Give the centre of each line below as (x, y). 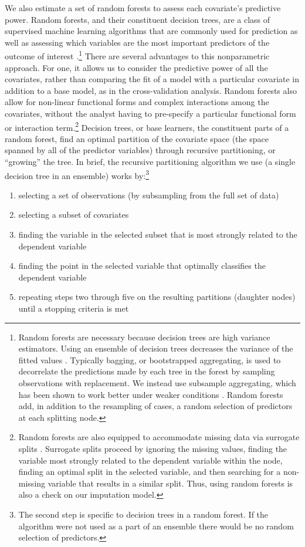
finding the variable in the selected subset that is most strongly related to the (158, 234)
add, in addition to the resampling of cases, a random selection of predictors (155, 406)
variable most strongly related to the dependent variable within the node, (150, 460)
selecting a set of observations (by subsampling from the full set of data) (149, 195)
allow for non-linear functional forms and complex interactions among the (137, 102)
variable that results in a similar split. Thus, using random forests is (170, 483)
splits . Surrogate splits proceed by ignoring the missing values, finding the (153, 448)
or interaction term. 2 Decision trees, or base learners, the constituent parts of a (147, 126)
